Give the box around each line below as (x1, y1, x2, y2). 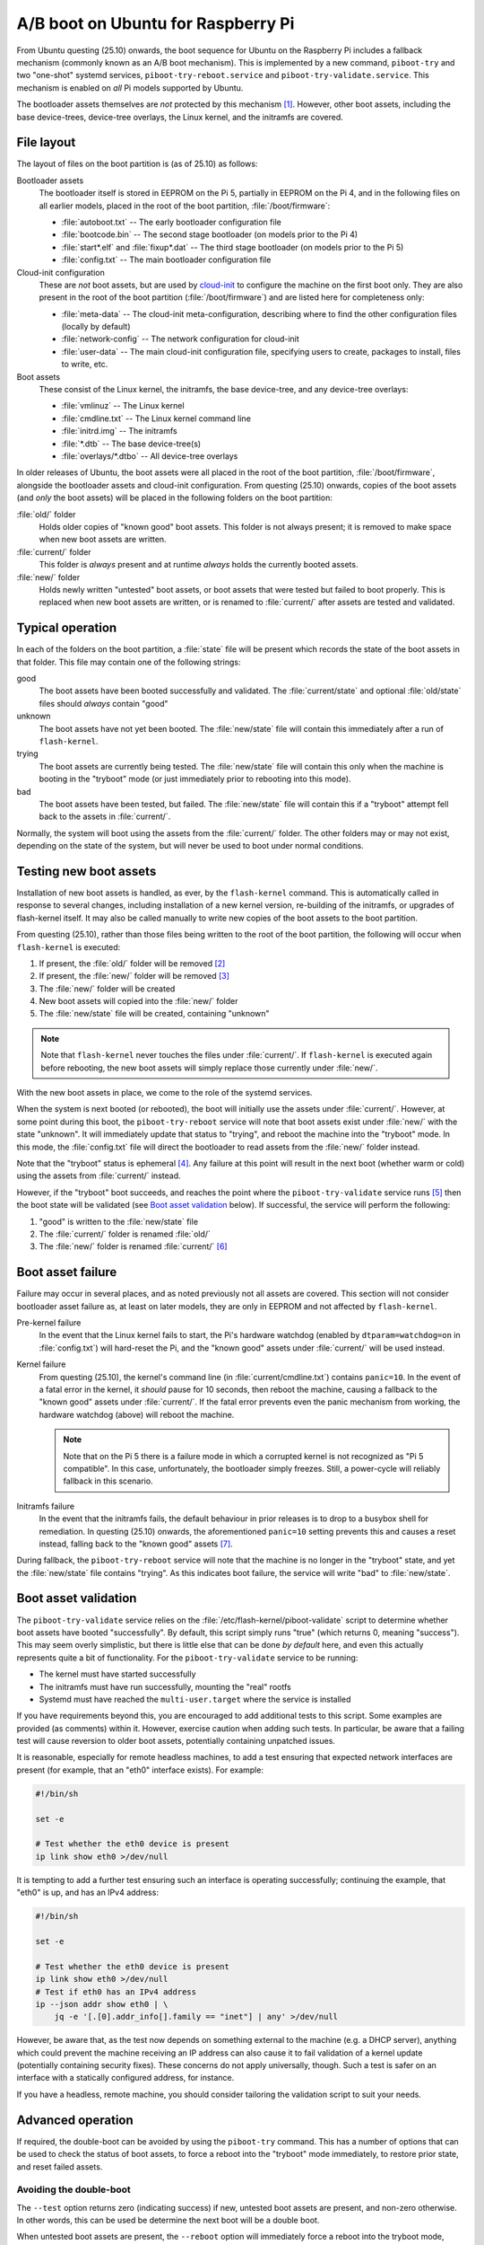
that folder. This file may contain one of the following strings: (16, 656, 241, 667)
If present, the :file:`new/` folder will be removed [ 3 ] (39, 971, 230, 982)
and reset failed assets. (16, 2161, 103, 2172)
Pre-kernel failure (16, 1317, 82, 1328)
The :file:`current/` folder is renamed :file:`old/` (39, 1228, 211, 1239)
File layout (16, 135, 76, 150)
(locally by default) (61, 321, 131, 332)
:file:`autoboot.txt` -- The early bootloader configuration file (61, 216, 281, 227)
